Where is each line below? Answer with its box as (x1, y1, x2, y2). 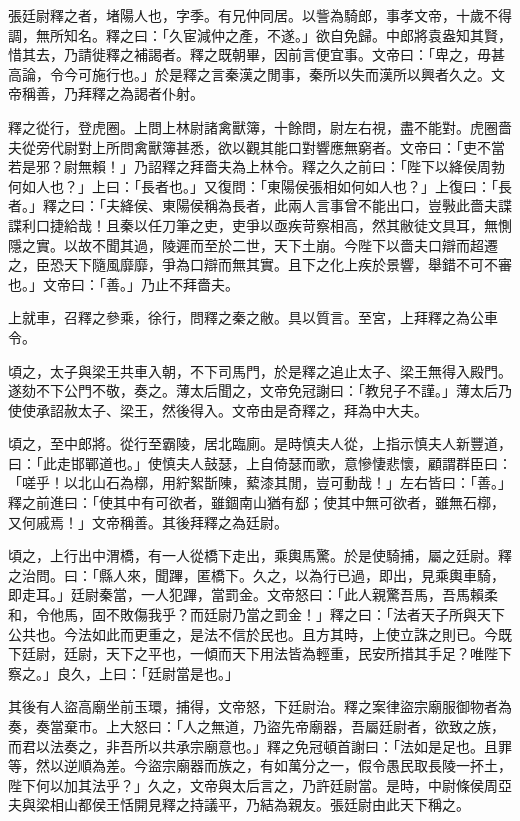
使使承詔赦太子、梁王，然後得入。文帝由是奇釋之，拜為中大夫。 (8, 399, 428, 420)
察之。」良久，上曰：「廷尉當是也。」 (8, 662, 239, 683)
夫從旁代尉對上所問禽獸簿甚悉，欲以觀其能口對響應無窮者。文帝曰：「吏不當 (8, 136, 505, 157)
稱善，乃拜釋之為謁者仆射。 (21, 83, 204, 104)
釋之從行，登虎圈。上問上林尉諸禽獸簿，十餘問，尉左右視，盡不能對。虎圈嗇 (8, 116, 512, 137)
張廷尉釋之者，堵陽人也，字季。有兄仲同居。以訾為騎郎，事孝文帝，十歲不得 (8, 5, 512, 25)
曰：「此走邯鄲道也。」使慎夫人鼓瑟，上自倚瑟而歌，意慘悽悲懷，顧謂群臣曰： (8, 452, 512, 473)
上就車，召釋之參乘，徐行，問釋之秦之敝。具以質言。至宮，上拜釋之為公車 (8, 307, 498, 328)
